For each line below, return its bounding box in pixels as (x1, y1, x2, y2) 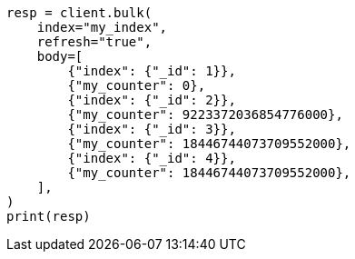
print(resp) (6, 209, 91, 224)
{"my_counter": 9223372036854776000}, (67, 107, 343, 122)
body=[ (36, 49, 84, 64)
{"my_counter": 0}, (67, 78, 206, 93)
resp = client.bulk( (6, 5, 153, 20)
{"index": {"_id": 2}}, (67, 93, 236, 107)
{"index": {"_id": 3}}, (67, 122, 236, 136)
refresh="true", (36, 35, 153, 49)
